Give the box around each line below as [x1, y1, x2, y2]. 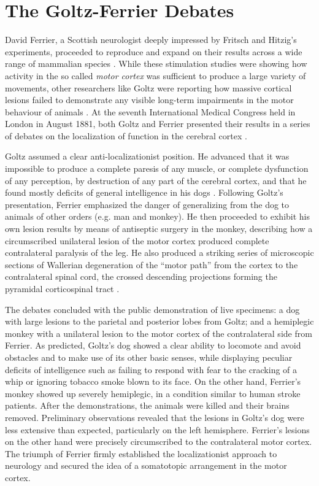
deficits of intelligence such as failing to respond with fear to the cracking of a [5, 363, 298, 376]
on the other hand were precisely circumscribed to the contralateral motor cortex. [5, 435, 312, 448]
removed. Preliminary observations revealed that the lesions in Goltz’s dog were [5, 411, 304, 423]
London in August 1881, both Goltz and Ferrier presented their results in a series [5, 117, 310, 130]
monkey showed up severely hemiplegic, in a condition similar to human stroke [5, 387, 301, 399]
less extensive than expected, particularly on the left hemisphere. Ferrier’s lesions [5, 423, 310, 436]
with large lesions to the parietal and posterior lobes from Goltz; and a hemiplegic [5, 315, 314, 328]
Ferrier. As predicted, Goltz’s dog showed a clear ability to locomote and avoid [5, 339, 301, 352]
